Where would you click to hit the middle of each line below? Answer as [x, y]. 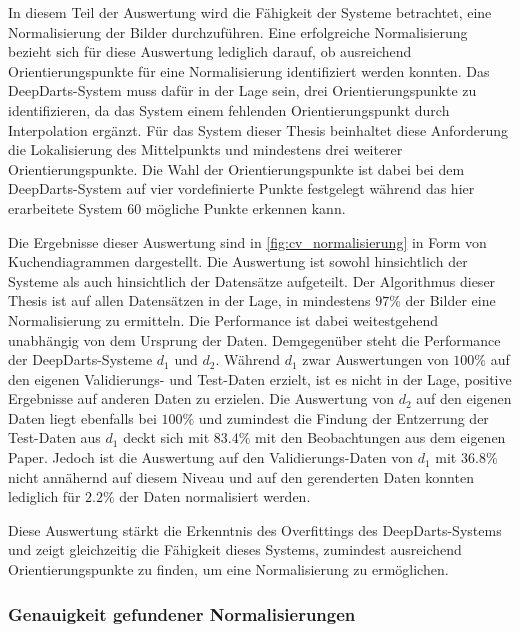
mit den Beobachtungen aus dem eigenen [380, 437]
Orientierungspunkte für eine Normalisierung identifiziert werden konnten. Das [249, 70]
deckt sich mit [166, 437]
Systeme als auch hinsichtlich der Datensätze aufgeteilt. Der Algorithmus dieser [252, 280]
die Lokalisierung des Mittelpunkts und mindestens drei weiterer [205, 149]
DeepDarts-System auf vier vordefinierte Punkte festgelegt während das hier [241, 188]
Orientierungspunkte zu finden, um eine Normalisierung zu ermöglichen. [228, 569]
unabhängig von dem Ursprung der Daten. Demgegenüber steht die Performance [254, 339]
